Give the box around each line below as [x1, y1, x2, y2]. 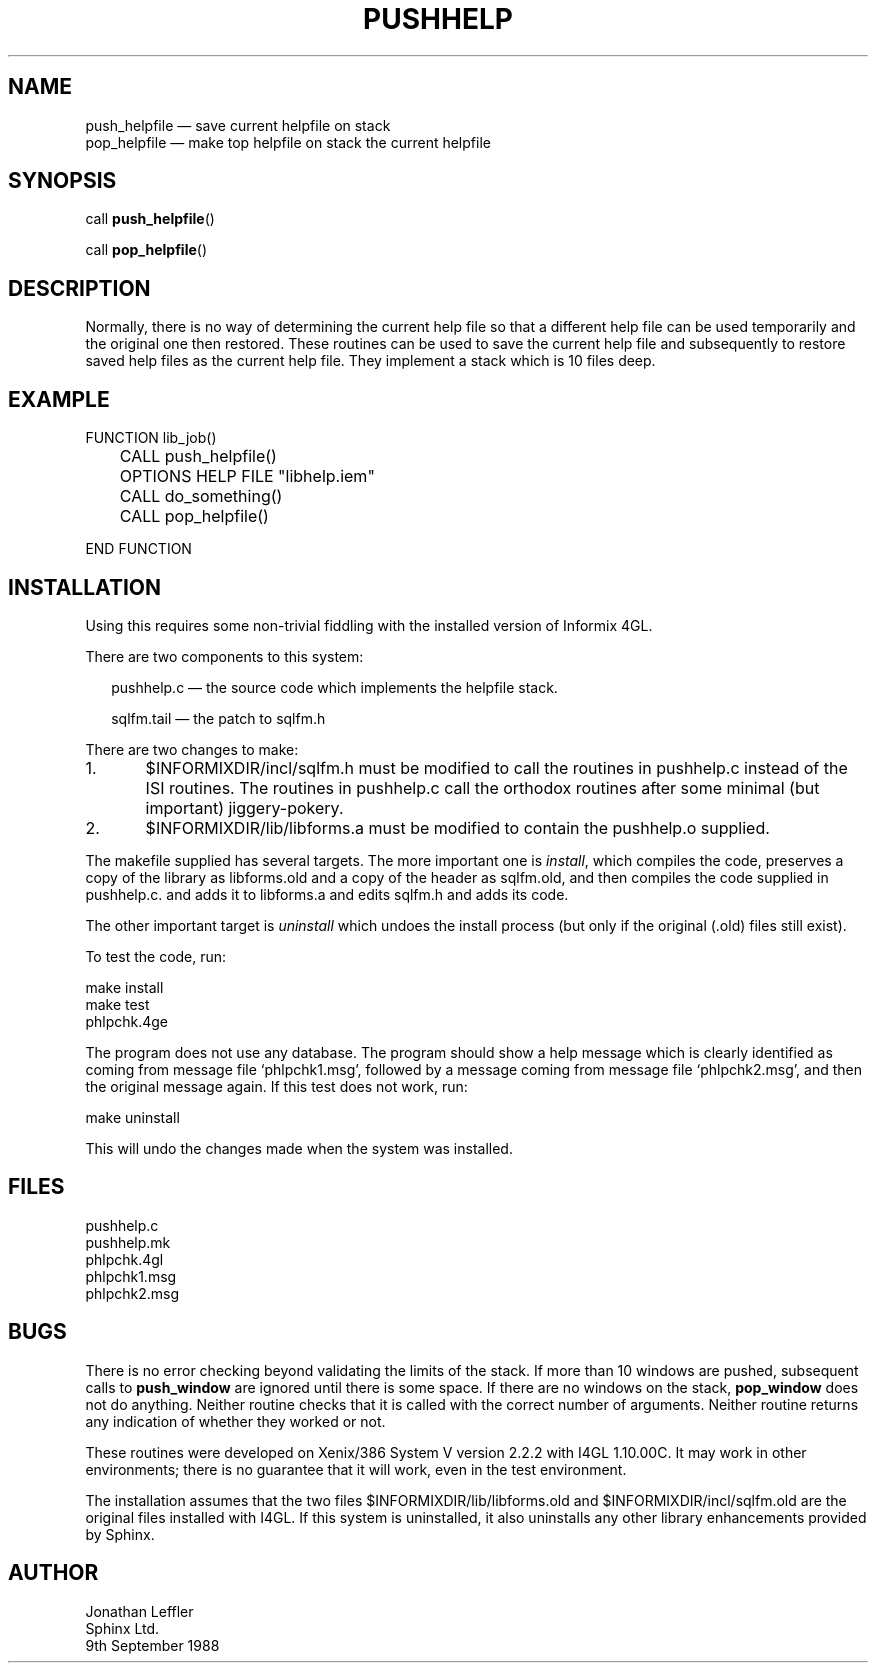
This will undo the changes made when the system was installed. [85, 1139, 513, 1157]
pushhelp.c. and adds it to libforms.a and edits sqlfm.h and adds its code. [85, 885, 569, 903]
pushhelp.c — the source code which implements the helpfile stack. [111, 678, 558, 696]
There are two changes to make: [85, 740, 299, 758]
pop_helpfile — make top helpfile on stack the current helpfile [85, 133, 491, 151]
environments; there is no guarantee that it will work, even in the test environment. [85, 1460, 627, 1478]
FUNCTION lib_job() [85, 429, 217, 447]
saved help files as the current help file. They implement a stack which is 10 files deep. [85, 352, 656, 370]
